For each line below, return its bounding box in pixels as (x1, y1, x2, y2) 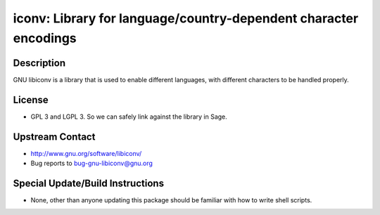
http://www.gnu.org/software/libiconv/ (30, 149, 142, 157)
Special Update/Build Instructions (13, 177, 165, 189)
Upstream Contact (13, 131, 96, 143)
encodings (13, 30, 77, 46)
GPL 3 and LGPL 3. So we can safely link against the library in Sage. (30, 112, 228, 121)
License (13, 93, 49, 105)
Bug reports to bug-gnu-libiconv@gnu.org (30, 159, 153, 168)
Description (13, 57, 66, 69)
